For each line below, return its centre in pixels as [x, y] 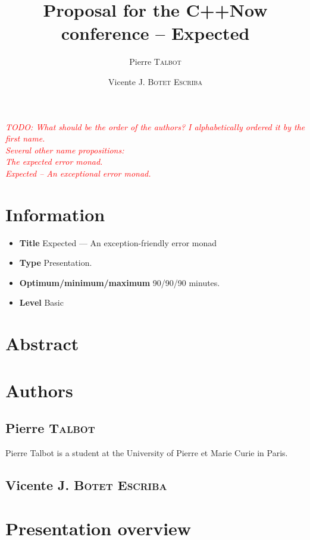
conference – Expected [155, 33]
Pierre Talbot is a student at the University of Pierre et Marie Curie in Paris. [147, 452]
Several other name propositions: [65, 150]
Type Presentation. [56, 263]
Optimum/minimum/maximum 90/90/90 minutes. [120, 282]
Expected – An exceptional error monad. [78, 173]
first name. [25, 138]
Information [55, 214]
